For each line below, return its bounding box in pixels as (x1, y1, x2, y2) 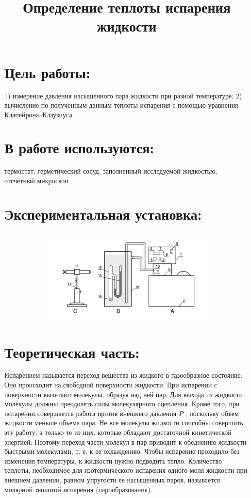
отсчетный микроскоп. (4, 176, 70, 185)
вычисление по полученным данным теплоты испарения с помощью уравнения (4, 100, 238, 110)
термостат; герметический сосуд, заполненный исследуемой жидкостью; (4, 166, 218, 176)
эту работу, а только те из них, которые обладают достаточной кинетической (4, 427, 232, 437)
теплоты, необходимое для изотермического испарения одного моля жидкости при (4, 465, 247, 475)
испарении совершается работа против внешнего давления (4, 408, 177, 418)
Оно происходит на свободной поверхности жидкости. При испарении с (4, 380, 218, 390)
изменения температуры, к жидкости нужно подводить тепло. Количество (4, 455, 222, 466)
